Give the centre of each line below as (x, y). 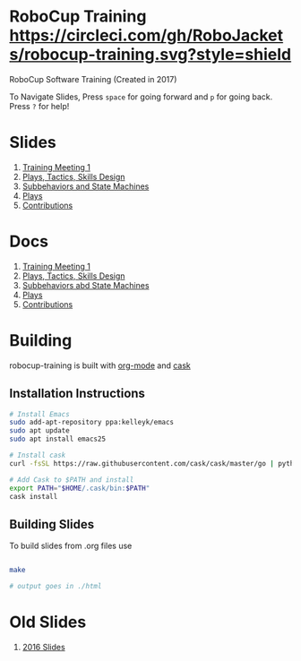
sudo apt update (39, 431)
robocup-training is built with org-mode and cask (100, 365)
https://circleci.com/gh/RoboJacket (146, 35)
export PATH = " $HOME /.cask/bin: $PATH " (80, 488)
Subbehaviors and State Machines (86, 186)
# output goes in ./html (56, 587)
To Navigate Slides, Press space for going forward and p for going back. (141, 97)
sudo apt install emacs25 (57, 439)
